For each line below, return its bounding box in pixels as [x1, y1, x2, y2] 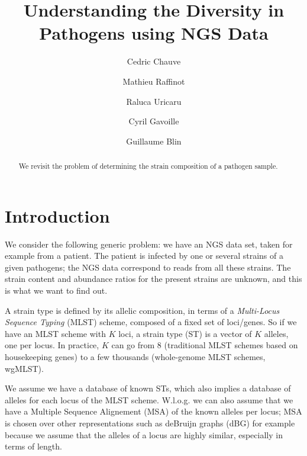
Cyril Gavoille [128, 115, 179, 127]
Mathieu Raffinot [122, 75, 185, 87]
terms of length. [5, 440, 62, 452]
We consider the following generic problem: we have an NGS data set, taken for [5, 237, 293, 250]
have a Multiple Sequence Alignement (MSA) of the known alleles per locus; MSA [5, 405, 302, 418]
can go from [111, 339, 155, 351]
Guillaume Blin [126, 134, 182, 147]
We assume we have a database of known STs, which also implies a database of [5, 382, 291, 394]
